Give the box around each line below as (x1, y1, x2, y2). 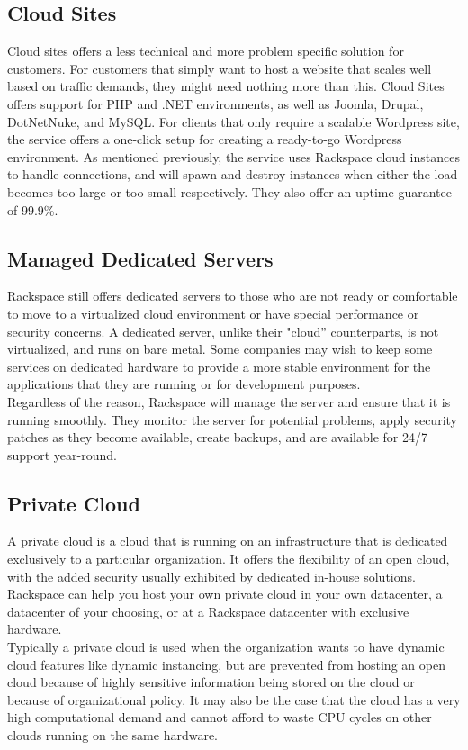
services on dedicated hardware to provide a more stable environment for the (7, 357, 431, 375)
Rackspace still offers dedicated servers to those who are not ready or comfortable (7, 286, 458, 305)
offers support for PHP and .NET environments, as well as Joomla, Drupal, (7, 94, 424, 113)
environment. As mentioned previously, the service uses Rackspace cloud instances (7, 147, 460, 166)
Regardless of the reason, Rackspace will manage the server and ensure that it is (7, 392, 451, 411)
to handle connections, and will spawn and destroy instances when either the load (7, 165, 458, 184)
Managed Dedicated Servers (7, 244, 274, 272)
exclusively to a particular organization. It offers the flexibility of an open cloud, (7, 549, 450, 568)
